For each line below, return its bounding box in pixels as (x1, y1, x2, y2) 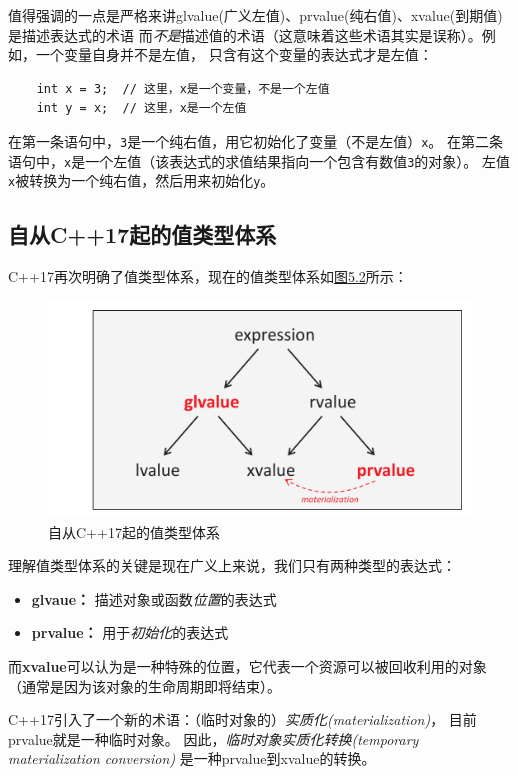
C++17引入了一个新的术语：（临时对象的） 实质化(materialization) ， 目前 (8, 709, 477, 730)
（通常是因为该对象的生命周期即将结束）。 (8, 675, 281, 696)
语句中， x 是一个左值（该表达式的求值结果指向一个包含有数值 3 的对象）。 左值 (8, 150, 511, 171)
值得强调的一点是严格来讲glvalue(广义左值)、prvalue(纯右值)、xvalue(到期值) (8, 5, 503, 25)
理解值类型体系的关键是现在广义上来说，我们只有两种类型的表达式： (8, 555, 456, 576)
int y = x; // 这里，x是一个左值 (36, 101, 247, 116)
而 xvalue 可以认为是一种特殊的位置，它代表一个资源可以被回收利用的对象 (8, 656, 487, 677)
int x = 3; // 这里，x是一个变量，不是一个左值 (36, 81, 330, 96)
